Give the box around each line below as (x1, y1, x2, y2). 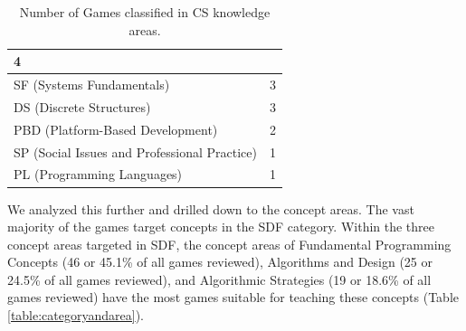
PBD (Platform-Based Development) (14, 119, 218, 138)
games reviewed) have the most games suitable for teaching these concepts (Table (7, 288, 459, 307)
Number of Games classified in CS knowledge (19, 3, 271, 21)
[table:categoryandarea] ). (7, 306, 144, 325)
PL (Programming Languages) (14, 165, 183, 184)
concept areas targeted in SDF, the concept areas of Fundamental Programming (7, 234, 452, 253)
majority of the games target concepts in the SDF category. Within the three (7, 217, 435, 236)
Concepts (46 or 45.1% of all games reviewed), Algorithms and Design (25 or (7, 252, 433, 271)
